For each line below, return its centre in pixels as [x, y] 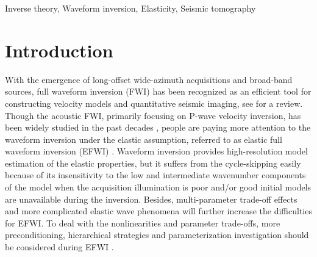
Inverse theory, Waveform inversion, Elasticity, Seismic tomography [130, 8]
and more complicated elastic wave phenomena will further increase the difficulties [158, 211]
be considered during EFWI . [59, 247]
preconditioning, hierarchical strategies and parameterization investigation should [157, 235]
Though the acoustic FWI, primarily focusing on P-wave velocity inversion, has [153, 115]
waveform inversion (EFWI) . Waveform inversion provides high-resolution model [156, 151]
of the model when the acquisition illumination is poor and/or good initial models [158, 187]
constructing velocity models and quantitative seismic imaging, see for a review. [154, 103]
